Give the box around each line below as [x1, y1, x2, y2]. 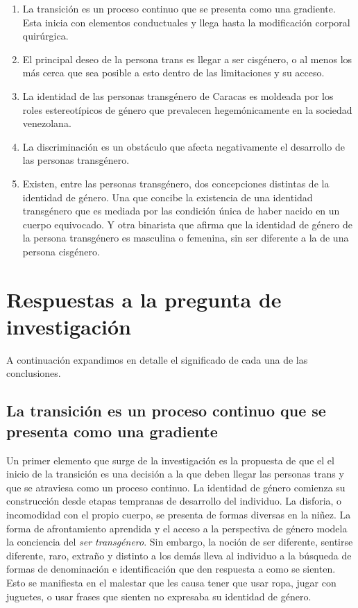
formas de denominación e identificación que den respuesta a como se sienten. [6, 561, 336, 576]
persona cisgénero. [22, 244, 100, 258]
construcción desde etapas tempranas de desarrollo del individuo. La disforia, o [6, 493, 342, 508]
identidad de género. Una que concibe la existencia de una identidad [22, 189, 313, 204]
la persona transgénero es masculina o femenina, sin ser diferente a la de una [22, 230, 349, 245]
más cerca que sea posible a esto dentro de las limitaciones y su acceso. [22, 65, 325, 80]
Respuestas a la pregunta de [6, 285, 282, 313]
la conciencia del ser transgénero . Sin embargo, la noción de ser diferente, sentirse [6, 534, 353, 549]
